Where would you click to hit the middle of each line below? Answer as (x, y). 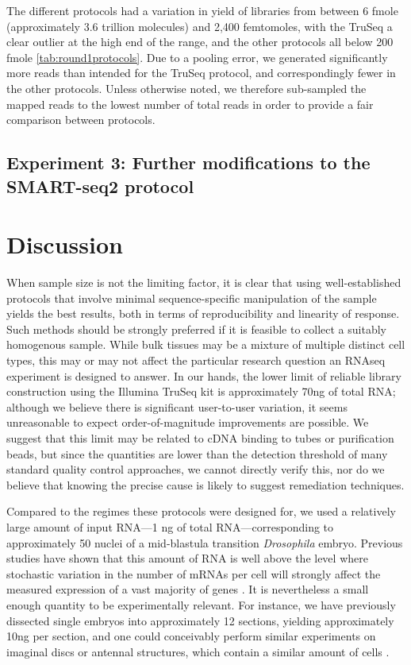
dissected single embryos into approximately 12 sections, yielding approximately (200, 620)
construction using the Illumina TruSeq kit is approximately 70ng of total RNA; (201, 391)
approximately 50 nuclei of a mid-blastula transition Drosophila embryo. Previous (205, 542)
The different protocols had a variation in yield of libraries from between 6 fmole (202, 10)
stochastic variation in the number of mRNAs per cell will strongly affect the (194, 573)
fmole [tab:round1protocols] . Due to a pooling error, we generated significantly (197, 57)
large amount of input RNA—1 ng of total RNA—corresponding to (170, 526)
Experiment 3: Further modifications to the (188, 162)
